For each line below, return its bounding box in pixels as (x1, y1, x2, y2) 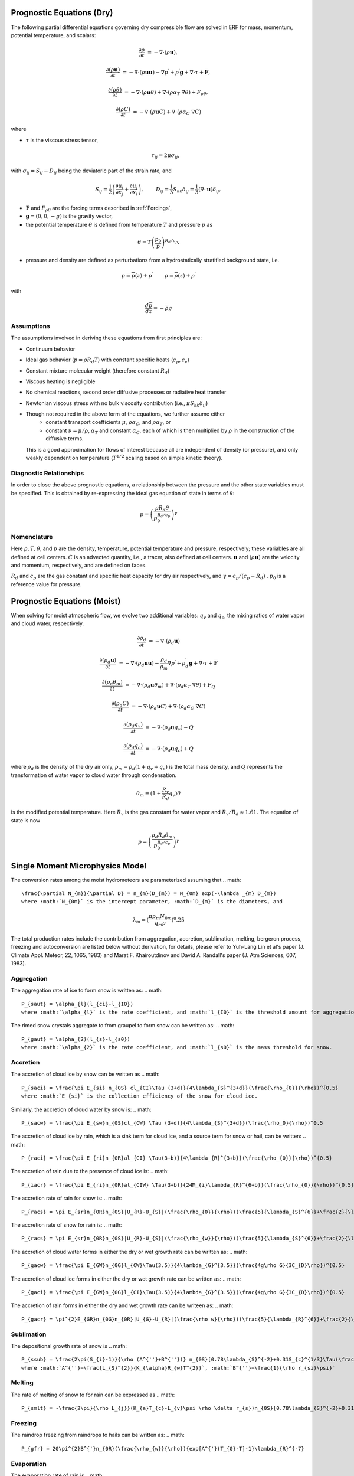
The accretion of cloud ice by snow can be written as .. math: (11, 1070, 160, 1077)
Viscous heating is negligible (25, 378, 96, 385)
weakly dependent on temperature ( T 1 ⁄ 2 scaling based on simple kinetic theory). (25, 453, 223, 462)
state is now (11, 817, 41, 824)
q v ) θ (169, 790, 181, 798)
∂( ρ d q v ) (123, 721, 143, 729)
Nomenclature (11, 533, 53, 541)
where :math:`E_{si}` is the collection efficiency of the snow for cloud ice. (21, 1093, 258, 1099)
